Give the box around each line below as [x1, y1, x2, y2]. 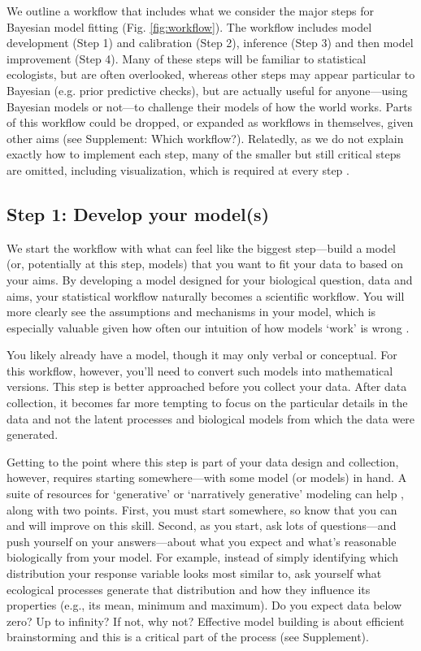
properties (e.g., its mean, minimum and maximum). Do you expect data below [7, 597, 402, 614]
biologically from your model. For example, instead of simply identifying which [7, 549, 398, 566]
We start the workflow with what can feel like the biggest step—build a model [7, 239, 397, 256]
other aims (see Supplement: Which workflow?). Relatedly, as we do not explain [7, 129, 404, 146]
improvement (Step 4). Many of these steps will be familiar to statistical [7, 50, 367, 67]
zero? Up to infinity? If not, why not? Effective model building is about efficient [7, 612, 405, 629]
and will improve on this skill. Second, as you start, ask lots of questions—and [7, 517, 397, 534]
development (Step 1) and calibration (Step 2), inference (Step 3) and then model [7, 34, 414, 51]
